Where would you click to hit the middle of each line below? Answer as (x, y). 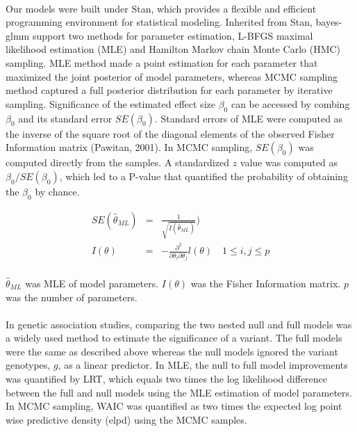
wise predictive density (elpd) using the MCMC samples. (126, 419)
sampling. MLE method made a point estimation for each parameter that (162, 62)
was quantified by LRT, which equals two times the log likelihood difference (167, 379)
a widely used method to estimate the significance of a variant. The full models (174, 338)
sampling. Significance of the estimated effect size (110, 103)
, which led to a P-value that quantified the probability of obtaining (204, 176)
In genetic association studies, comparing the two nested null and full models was (179, 324)
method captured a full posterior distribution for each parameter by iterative (169, 90)
